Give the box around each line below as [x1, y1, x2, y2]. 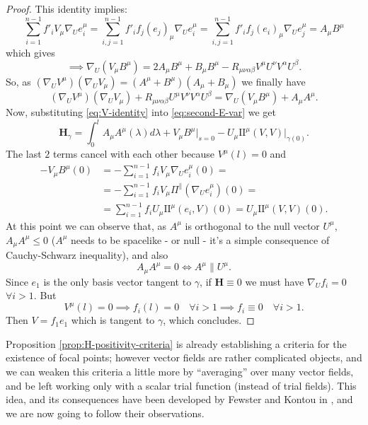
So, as [6, 74, 31, 88]
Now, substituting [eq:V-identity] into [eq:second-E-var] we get [6, 105, 276, 120]
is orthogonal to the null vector [185, 218, 320, 233]
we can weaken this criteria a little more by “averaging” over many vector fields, [6, 364, 354, 379]
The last [6, 146, 42, 161]
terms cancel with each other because [52, 146, 215, 161]
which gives [6, 45, 55, 59]
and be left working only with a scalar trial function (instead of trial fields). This [6, 378, 357, 392]
